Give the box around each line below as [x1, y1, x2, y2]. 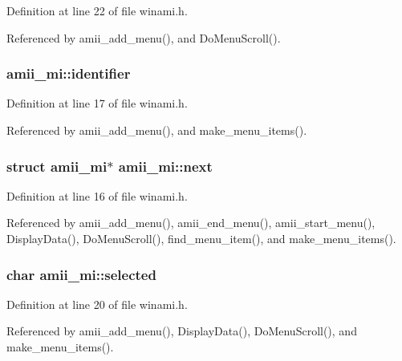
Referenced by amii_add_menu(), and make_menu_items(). [6, 122, 307, 138]
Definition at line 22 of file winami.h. [6, 2, 188, 18]
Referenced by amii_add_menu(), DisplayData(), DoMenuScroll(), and [6, 322, 357, 339]
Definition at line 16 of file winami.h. [6, 187, 188, 204]
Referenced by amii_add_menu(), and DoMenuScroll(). [6, 29, 281, 46]
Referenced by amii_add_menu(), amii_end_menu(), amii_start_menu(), [6, 214, 376, 231]
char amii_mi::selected [6, 264, 156, 284]
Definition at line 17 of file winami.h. [6, 95, 188, 112]
